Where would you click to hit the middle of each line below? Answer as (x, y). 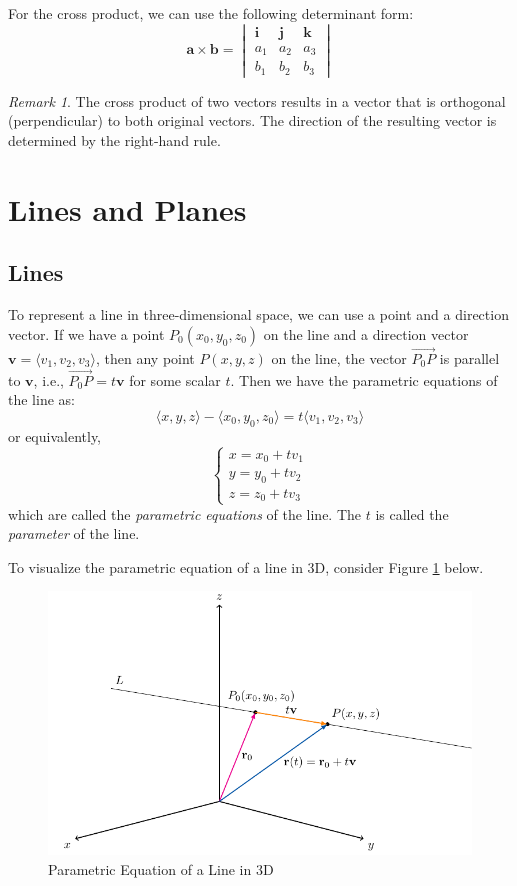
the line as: (41, 399)
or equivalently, (55, 435)
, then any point (145, 357)
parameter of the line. (74, 533)
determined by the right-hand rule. (114, 139)
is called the (412, 513)
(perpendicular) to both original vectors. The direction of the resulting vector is (252, 120)
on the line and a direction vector (366, 333)
